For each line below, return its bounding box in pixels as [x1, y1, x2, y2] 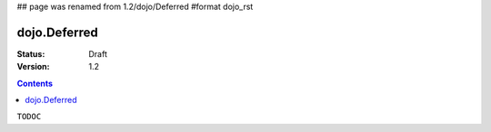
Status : [16, 48, 45, 59]
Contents [16, 78, 54, 89]
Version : [16, 61, 50, 72]
